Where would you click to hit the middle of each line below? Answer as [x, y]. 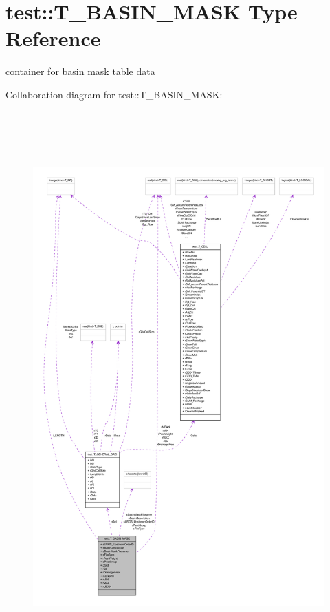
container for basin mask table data [80, 71]
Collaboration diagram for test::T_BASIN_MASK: [114, 94]
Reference [53, 38]
